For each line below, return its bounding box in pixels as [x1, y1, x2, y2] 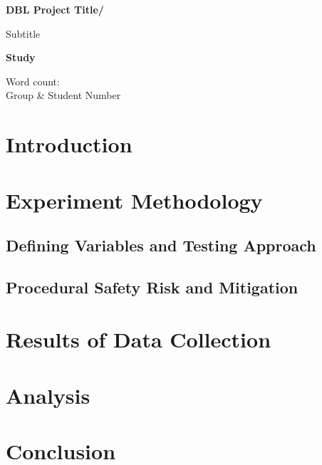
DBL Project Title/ [6, 2, 104, 16]
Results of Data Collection [6, 325, 271, 354]
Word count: [6, 73, 60, 88]
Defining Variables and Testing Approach [6, 234, 316, 256]
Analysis [6, 380, 90, 409]
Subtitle [6, 26, 41, 41]
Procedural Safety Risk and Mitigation [6, 276, 298, 298]
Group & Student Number [6, 88, 121, 103]
